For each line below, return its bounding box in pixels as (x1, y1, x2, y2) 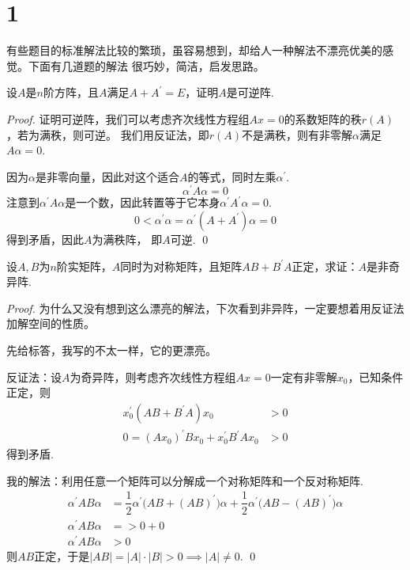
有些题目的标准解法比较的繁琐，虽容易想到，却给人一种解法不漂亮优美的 (6, 42, 382, 59)
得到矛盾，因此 (6, 230, 84, 247)
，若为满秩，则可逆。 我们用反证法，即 (6, 126, 209, 142)
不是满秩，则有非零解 (241, 126, 352, 142)
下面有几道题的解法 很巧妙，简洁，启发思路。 (28, 57, 265, 74)
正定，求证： (292, 257, 359, 274)
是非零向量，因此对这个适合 (35, 168, 179, 184)
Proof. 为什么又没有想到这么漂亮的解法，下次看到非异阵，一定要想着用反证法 (6, 299, 404, 316)
